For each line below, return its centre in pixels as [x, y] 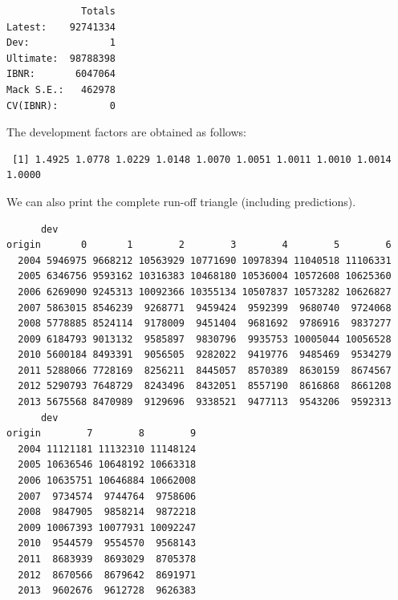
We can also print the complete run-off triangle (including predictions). [181, 201]
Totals [99, 11]
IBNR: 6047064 [61, 74]
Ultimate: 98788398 [61, 58]
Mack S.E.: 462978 [61, 89]
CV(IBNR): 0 [61, 105]
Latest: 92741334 [61, 27]
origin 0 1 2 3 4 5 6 [199, 245]
